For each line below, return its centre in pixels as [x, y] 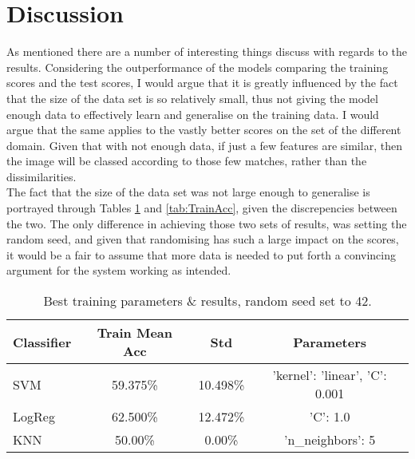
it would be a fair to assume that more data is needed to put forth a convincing [202, 254]
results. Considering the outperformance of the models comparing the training [198, 67]
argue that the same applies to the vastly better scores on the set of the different [204, 130]
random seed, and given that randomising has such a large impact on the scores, [203, 239]
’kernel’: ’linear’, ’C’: [330, 375]
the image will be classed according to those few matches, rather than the [187, 161]
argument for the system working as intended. [119, 270]
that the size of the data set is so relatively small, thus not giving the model [192, 98]
